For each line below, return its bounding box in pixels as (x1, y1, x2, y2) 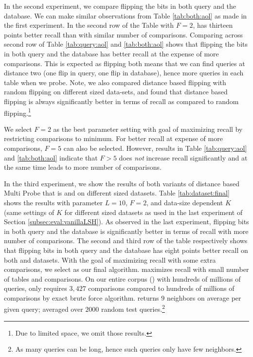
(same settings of (4, 207, 54, 217)
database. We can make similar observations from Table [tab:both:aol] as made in (4, 10, 247, 20)
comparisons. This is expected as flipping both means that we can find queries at (4, 58, 245, 68)
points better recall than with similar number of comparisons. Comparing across (4, 29, 243, 39)
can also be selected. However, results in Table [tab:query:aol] (63, 143, 247, 153)
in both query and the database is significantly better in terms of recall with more (4, 226, 249, 236)
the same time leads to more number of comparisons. (4, 162, 162, 172)
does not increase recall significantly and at (119, 152, 248, 162)
